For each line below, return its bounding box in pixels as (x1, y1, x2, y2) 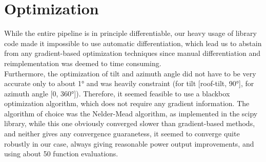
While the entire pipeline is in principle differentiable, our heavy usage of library (4, 28, 257, 38)
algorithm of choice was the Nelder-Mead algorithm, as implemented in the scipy (4, 108, 258, 118)
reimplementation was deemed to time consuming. (4, 57, 161, 68)
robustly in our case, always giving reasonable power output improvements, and (4, 138, 254, 149)
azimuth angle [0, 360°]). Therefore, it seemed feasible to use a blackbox (4, 88, 230, 98)
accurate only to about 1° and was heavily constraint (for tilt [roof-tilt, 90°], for (4, 78, 254, 89)
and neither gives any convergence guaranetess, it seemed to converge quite (4, 128, 240, 139)
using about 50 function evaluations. (4, 148, 118, 159)
